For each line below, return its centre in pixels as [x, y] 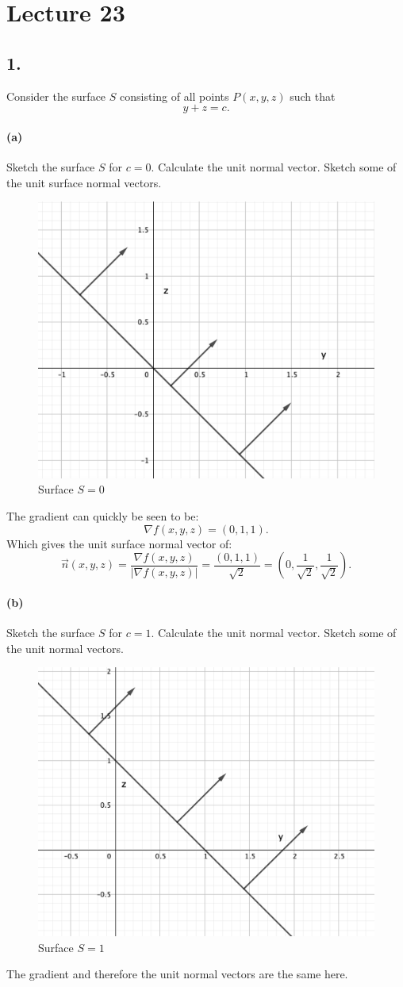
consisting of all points [174, 96]
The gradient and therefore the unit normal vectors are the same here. [177, 974]
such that [313, 96]
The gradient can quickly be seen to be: [103, 515]
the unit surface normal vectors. [84, 182]
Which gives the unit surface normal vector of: [119, 543]
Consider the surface [56, 96]
